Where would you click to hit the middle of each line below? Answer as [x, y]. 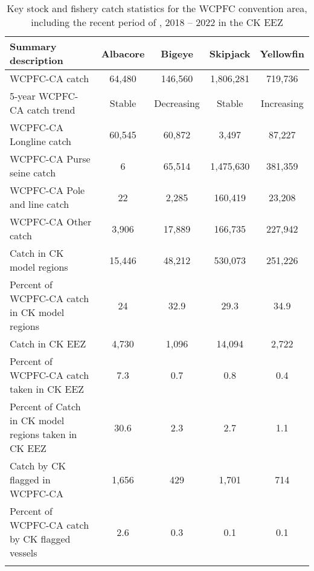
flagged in [30, 479]
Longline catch [41, 141]
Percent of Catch [45, 406]
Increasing [282, 103]
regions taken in [43, 434]
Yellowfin [282, 53]
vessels [24, 553]
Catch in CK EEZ [48, 344]
